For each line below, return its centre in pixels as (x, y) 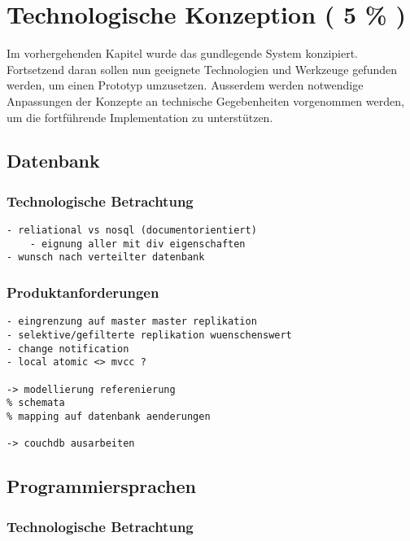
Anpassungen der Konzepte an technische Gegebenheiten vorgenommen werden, (205, 100)
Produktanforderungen (83, 292)
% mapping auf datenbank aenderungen (109, 416)
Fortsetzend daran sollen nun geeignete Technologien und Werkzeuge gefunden (202, 69)
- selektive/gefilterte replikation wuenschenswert (149, 335)
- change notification (68, 349)
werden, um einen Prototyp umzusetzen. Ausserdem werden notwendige (185, 85)
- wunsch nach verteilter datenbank (106, 257)
